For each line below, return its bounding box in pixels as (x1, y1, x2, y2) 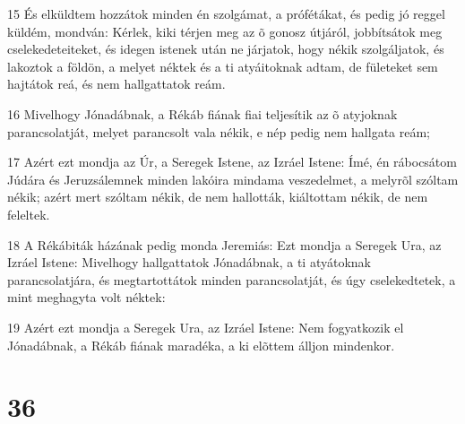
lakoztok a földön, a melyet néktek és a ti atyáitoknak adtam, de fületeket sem (7, 56, 438, 75)
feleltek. (7, 204, 50, 223)
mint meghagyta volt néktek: (7, 288, 166, 307)
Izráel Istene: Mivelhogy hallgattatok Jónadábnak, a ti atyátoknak (7, 253, 371, 272)
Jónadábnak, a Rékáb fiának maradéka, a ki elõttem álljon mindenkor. (7, 335, 395, 354)
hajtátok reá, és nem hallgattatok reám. (7, 74, 226, 93)
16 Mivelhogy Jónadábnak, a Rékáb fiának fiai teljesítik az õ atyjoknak (7, 104, 398, 123)
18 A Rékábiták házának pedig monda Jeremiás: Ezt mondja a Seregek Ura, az (7, 235, 442, 254)
